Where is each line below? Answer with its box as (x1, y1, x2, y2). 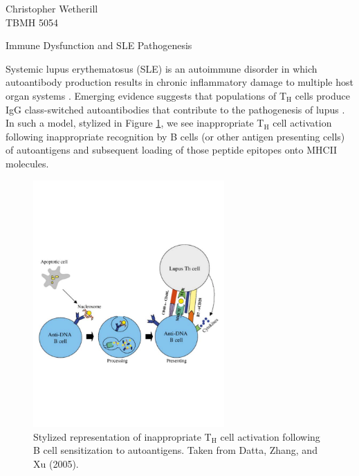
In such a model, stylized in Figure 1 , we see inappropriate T (6, 116, 264, 130)
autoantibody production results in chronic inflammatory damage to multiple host (6, 75, 353, 89)
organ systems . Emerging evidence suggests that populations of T (6, 88, 287, 102)
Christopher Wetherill (6, 1, 98, 15)
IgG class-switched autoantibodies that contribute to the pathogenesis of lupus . (6, 102, 345, 116)
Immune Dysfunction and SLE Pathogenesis (6, 38, 192, 53)
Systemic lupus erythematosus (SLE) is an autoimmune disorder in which (6, 61, 317, 75)
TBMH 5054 (6, 15, 59, 29)
